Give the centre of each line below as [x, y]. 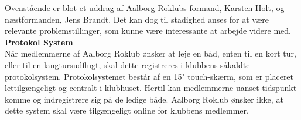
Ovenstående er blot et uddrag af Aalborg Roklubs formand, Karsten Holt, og [145, 8]
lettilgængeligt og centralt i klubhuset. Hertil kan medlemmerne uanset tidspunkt [151, 88]
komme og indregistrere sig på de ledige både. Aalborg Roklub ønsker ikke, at [144, 99]
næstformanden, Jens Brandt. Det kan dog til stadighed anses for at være [137, 19]
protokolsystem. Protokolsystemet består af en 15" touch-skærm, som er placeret [149, 76]
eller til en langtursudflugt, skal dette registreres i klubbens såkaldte [127, 64]
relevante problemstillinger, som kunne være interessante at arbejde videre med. [148, 31]
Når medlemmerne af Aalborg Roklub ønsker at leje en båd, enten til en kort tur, [150, 53]
